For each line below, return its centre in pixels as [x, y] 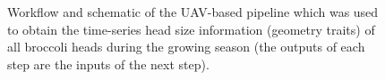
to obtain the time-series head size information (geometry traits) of [191, 29]
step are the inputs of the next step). [108, 64]
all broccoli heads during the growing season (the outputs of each [186, 47]
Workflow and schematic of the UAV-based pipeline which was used [193, 12]
